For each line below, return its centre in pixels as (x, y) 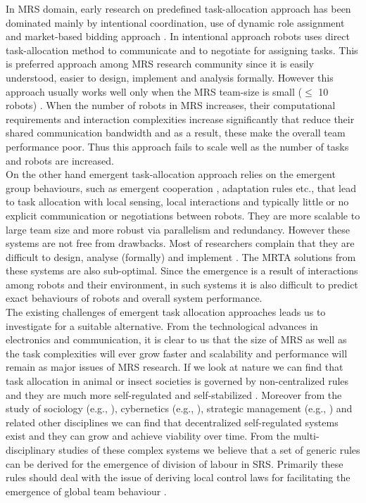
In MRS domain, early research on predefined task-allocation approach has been (178, 8)
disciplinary (31, 450)
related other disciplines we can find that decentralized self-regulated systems (172, 422)
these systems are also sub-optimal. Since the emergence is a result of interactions (182, 270)
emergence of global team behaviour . (86, 491)
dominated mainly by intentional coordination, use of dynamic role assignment (175, 22)
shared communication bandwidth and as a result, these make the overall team (176, 133)
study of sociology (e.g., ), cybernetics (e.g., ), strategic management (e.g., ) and (179, 408)
